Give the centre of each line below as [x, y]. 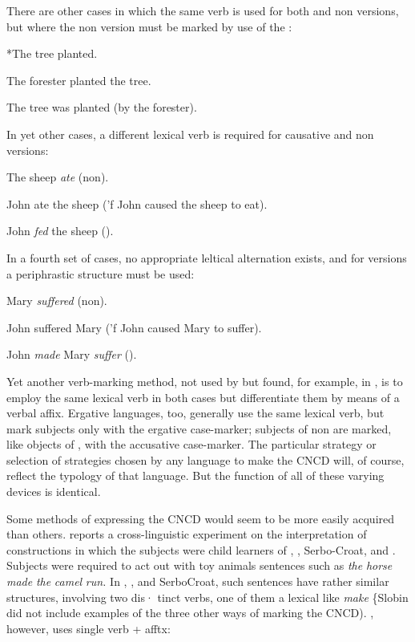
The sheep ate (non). [58, 177]
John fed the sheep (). [60, 231]
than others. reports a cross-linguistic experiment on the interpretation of [187, 534]
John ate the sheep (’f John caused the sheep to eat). [137, 203]
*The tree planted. [52, 53]
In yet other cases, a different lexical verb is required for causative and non [190, 134]
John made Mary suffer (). [72, 354]
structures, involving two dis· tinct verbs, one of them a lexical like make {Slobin [207, 597]
